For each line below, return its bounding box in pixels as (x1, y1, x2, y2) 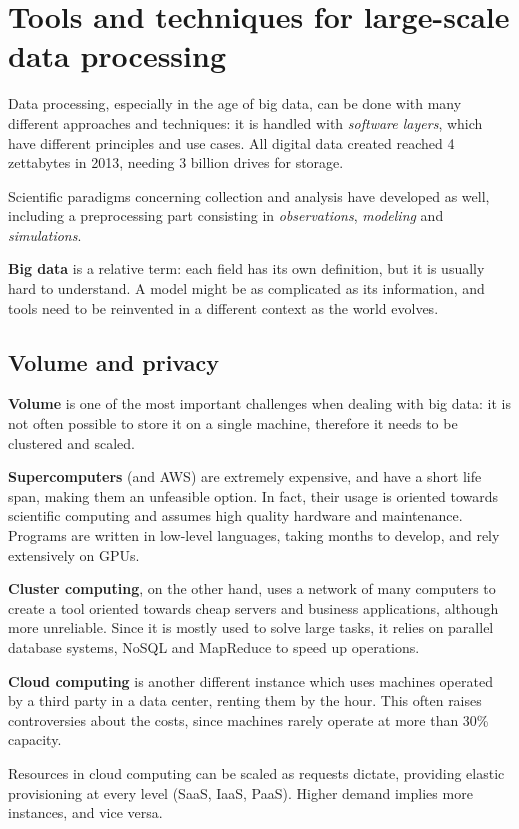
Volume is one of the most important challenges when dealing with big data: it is (8, 393, 511, 414)
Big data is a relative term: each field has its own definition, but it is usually (8, 258, 485, 279)
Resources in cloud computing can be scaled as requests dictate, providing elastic (8, 762, 505, 783)
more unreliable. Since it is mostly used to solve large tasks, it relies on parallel (8, 617, 494, 638)
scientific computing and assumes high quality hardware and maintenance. (8, 505, 463, 526)
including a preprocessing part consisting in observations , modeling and (8, 205, 444, 226)
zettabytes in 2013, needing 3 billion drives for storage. (8, 152, 344, 173)
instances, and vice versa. (8, 802, 163, 823)
